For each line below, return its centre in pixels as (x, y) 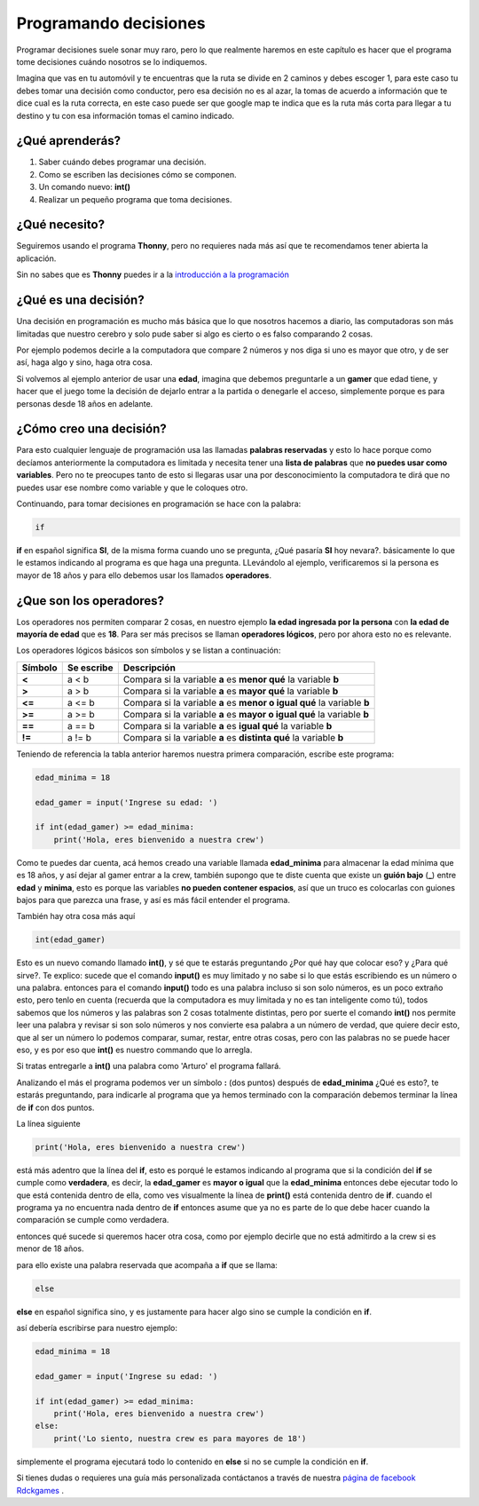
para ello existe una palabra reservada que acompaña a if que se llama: (147, 1264)
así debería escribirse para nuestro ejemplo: (97, 1328)
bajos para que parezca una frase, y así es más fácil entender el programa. (153, 900)
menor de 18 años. (50, 1248)
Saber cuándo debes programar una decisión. (122, 162)
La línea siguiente (48, 1123)
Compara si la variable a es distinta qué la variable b (233, 737)
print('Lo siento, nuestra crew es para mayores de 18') (180, 1438)
